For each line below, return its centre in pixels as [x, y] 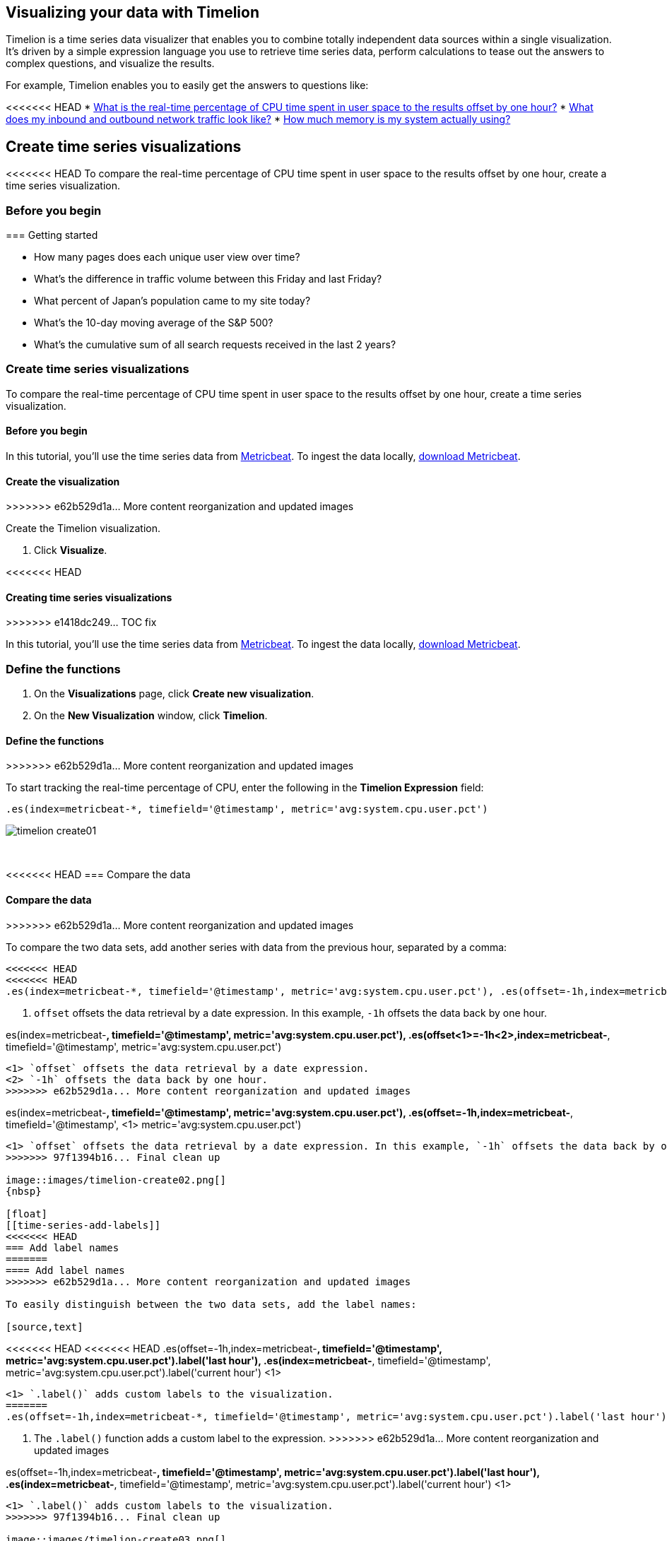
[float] [27, 1214]
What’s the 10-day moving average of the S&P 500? [154, 323]
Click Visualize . [71, 550]
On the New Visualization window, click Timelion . [151, 716]
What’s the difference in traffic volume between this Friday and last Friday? [208, 279]
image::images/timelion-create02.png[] [116, 1180]
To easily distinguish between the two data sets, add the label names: [211, 1304]
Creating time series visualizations [89, 597]
